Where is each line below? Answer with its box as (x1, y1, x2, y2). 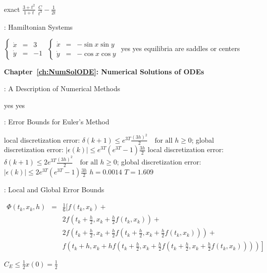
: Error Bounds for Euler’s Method (4, 116, 109, 127)
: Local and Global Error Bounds (4, 184, 105, 195)
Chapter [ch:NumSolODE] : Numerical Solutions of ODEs (4, 66, 204, 77)
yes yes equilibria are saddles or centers (121, 43, 240, 54)
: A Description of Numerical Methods (4, 83, 120, 93)
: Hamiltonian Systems (4, 21, 73, 32)
